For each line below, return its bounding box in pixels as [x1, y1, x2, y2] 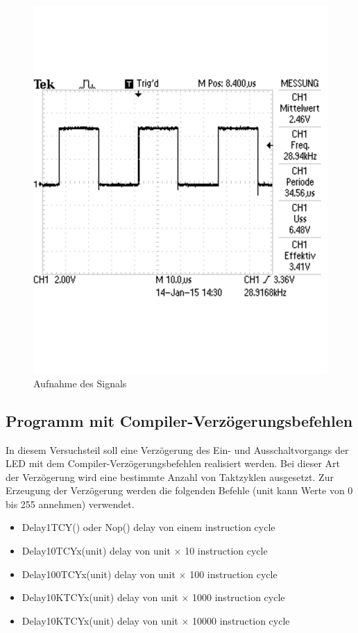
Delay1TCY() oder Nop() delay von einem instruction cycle [22, 520, 275, 534]
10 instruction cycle [185, 543, 268, 558]
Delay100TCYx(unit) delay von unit [22, 566, 176, 581]
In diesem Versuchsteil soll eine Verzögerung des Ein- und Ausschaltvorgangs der [6, 442, 349, 457]
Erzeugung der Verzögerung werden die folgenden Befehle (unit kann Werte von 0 [6, 483, 353, 498]
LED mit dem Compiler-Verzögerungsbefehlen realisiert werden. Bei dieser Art [6, 456, 340, 471]
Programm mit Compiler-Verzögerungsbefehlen [6, 410, 353, 431]
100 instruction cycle [189, 566, 278, 581]
